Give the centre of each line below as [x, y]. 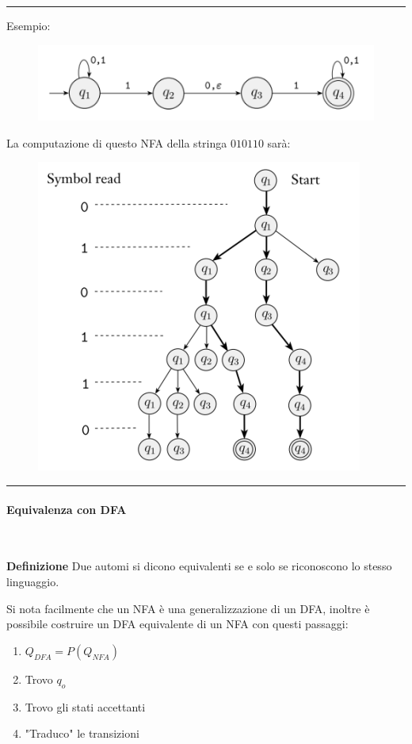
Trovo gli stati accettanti [85, 706]
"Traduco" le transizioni [82, 733]
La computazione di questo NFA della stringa [117, 142]
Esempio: [29, 25]
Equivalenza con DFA [67, 509]
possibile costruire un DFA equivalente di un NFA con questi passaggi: [177, 624]
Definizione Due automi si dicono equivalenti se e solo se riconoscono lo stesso [199, 566]
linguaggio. [33, 581]
